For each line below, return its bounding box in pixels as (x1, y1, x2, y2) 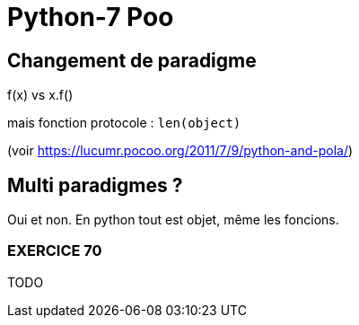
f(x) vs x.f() (7, 87, 74, 103)
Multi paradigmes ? (7, 173, 183, 197)
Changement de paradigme (7, 48, 257, 72)
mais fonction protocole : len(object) (7, 115, 241, 131)
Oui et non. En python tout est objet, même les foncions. (7, 212, 339, 228)
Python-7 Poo (7, 2, 174, 32)
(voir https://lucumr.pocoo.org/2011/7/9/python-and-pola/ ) (7, 143, 354, 159)
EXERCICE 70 (7, 242, 102, 260)
